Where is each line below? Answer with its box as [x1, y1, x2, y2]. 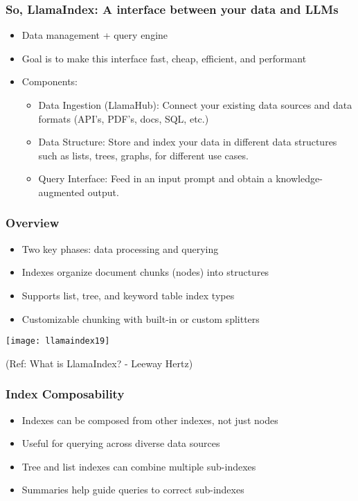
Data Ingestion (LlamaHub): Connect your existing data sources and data [38, 98, 352, 112]
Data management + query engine [21, 28, 168, 42]
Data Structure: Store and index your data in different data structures [38, 134, 337, 149]
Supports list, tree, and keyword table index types [21, 288, 235, 302]
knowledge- [276, 171, 323, 186]
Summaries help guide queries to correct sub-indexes [21, 482, 244, 497]
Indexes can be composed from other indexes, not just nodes [21, 412, 278, 427]
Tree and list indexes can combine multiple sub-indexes [21, 459, 256, 473]
